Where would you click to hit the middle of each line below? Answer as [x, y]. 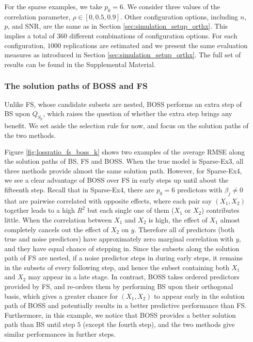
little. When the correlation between [58, 219]
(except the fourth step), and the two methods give [159, 324]
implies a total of [30, 35]
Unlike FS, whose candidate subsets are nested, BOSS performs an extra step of [123, 104]
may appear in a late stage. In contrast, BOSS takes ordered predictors [134, 277]
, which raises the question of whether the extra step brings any [137, 113]
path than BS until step [40, 324]
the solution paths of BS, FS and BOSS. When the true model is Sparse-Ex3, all [124, 161]
